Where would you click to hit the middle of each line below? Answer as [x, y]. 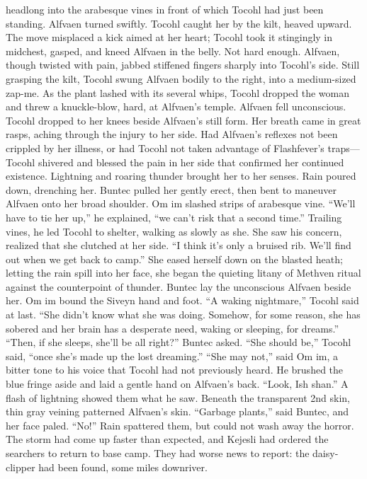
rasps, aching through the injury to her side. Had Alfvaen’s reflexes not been [172, 134]
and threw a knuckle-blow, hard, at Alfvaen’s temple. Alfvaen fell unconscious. [176, 106]
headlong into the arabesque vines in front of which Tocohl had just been [165, 9]
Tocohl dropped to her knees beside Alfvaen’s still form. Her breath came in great [183, 120]
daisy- [326, 453]
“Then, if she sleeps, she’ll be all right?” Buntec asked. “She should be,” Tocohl [179, 342]
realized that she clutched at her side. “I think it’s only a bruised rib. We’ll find [179, 245]
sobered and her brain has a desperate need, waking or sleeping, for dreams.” [173, 328]
